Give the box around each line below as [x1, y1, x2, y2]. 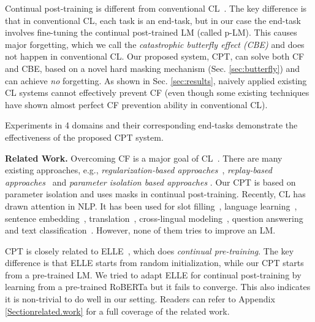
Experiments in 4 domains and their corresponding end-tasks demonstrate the [5, 119, 298, 132]
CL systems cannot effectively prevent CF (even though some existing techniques [5, 86, 309, 99]
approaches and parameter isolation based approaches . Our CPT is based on [5, 175, 296, 188]
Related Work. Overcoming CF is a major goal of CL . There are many [5, 151, 283, 164]
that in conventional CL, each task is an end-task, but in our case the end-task [5, 14, 301, 26]
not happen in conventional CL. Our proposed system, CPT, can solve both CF [5, 50, 305, 63]
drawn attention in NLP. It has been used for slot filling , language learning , [5, 199, 297, 212]
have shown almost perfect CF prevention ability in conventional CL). [5, 98, 268, 111]
